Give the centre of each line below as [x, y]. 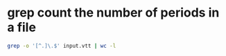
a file [22, 27]
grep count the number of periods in [113, 13]
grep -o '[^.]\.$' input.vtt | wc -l [62, 46]
